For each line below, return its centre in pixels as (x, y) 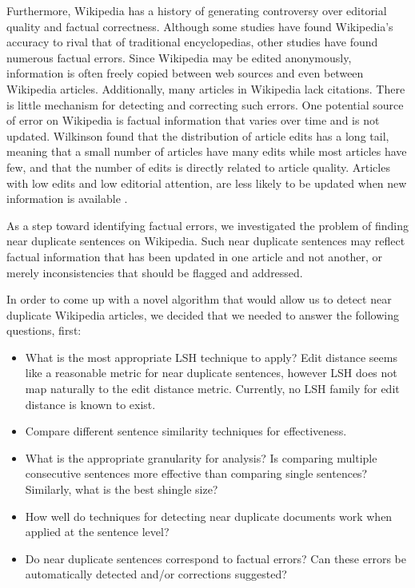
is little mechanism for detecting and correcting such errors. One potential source (205, 104)
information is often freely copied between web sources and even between (185, 73)
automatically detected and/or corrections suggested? (156, 574)
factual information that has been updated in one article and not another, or (195, 256)
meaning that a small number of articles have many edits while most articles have (207, 151)
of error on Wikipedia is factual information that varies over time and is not (193, 120)
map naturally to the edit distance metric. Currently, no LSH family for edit (212, 389)
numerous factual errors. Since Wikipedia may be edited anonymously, (179, 57)
